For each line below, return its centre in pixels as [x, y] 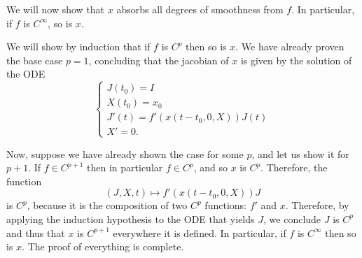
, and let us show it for [300, 153]
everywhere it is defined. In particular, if [200, 232]
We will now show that [56, 9]
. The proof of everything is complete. [103, 246]
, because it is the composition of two [107, 205]
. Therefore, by [317, 205]
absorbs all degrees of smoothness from [200, 9]
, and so [210, 167]
